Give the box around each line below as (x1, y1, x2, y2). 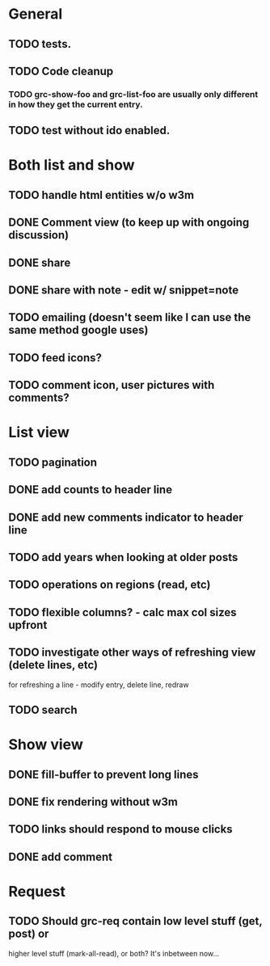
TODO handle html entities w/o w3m (8, 188, 195, 202)
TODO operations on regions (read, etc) (8, 578, 211, 592)
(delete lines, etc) (8, 658, 99, 672)
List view (8, 424, 70, 441)
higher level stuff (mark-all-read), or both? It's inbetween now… (8, 948, 220, 958)
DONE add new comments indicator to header (8, 510, 244, 524)
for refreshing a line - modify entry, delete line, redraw (8, 680, 189, 690)
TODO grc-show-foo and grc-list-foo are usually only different (8, 88, 259, 99)
